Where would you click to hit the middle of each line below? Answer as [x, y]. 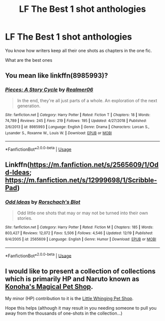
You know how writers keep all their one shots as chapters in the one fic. [79, 50]
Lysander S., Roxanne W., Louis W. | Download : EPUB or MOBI [58, 133]
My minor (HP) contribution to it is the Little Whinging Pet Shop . [69, 299]
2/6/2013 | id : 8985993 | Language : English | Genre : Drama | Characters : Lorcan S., [77, 127]
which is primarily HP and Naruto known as [72, 279]
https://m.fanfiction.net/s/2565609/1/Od [94, 165]
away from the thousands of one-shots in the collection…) [64, 313]
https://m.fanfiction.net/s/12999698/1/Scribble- [81, 181]
